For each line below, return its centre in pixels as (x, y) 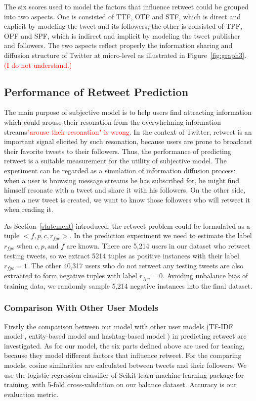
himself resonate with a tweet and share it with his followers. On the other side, (125, 190)
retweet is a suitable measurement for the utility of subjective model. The (115, 161)
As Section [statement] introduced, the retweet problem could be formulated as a (127, 226)
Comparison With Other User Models (81, 308)
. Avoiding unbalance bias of (205, 276)
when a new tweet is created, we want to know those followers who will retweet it (127, 199)
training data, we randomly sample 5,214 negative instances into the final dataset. (128, 285)
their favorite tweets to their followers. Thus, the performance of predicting (118, 151)
